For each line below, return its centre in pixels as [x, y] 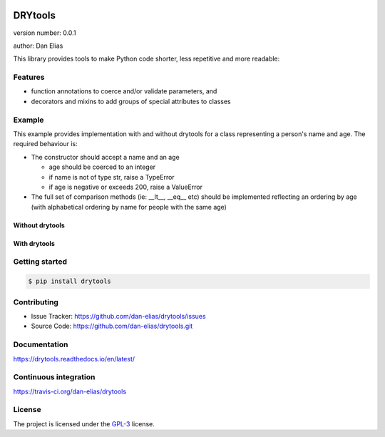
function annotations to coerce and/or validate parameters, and [124, 91]
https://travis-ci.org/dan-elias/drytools [70, 391]
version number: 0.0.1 [45, 33]
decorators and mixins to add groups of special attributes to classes [131, 101]
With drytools [34, 243]
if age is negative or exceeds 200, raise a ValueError [126, 187]
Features [29, 77]
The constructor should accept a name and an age [105, 157]
